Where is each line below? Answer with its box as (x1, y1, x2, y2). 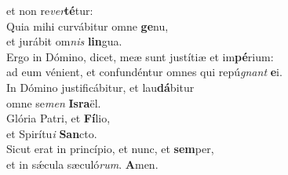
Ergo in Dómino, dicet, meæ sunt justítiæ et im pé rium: (6, 48, 274, 64)
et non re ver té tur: (6, 2, 93, 18)
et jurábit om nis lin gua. (6, 33, 122, 49)
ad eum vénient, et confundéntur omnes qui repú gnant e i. (6, 64, 283, 80)
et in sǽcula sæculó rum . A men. (6, 155, 159, 172)
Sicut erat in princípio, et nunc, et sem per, (6, 140, 214, 157)
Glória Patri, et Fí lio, (6, 110, 111, 126)
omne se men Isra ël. (6, 94, 101, 111)
